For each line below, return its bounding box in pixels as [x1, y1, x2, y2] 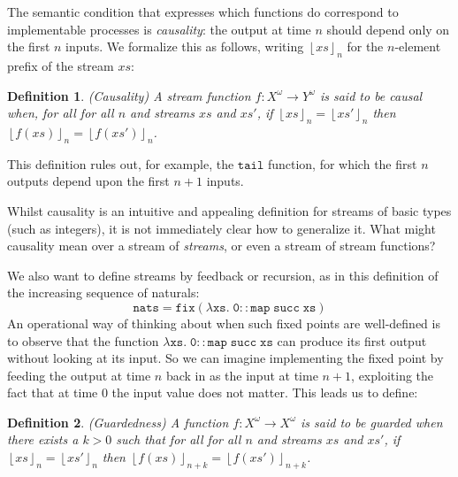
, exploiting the [351, 365, 434, 384]
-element [394, 37, 441, 56]
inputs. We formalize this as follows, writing [65, 37, 304, 56]
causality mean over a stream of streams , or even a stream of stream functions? [7, 236, 436, 255]
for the [347, 37, 384, 56]
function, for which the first [267, 154, 417, 173]
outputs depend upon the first [7, 172, 170, 190]
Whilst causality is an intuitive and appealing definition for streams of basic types [7, 201, 452, 219]
